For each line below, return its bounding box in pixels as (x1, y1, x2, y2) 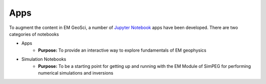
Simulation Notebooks (21, 56, 66, 62)
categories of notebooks (9, 31, 59, 37)
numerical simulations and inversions (38, 70, 113, 76)
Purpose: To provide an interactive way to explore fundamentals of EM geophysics (38, 47, 206, 53)
